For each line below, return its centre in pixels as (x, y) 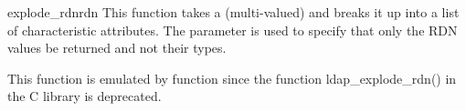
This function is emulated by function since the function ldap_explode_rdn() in (232, 78)
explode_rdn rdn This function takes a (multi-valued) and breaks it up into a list (233, 12)
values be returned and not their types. (117, 48)
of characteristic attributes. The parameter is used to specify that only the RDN (233, 30)
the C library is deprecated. (85, 96)
